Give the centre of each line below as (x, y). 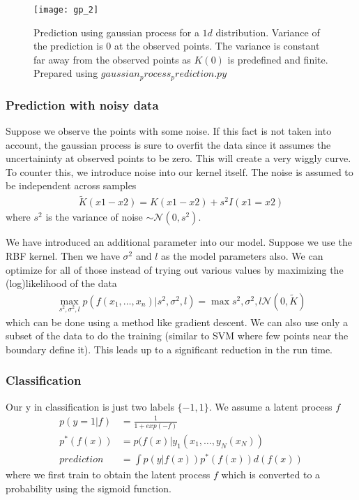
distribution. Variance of (268, 32)
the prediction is (68, 46)
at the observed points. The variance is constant (217, 46)
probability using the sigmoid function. (89, 488)
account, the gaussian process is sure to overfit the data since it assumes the (168, 144)
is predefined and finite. (278, 59)
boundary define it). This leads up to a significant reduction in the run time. (169, 349)
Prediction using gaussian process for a (116, 32)
